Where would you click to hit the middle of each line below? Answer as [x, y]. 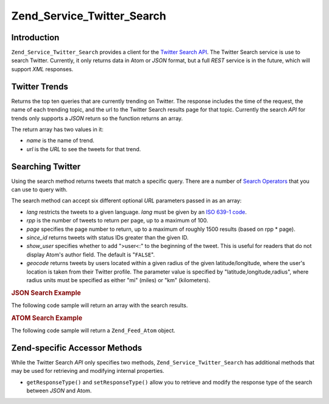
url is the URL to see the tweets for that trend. [84, 149]
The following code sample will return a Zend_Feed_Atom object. [94, 330]
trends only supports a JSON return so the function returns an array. [97, 118]
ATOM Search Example [47, 318]
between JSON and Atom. [59, 391]
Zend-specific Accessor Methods [77, 348]
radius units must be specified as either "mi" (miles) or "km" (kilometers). [118, 280]
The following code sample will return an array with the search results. [100, 305]
